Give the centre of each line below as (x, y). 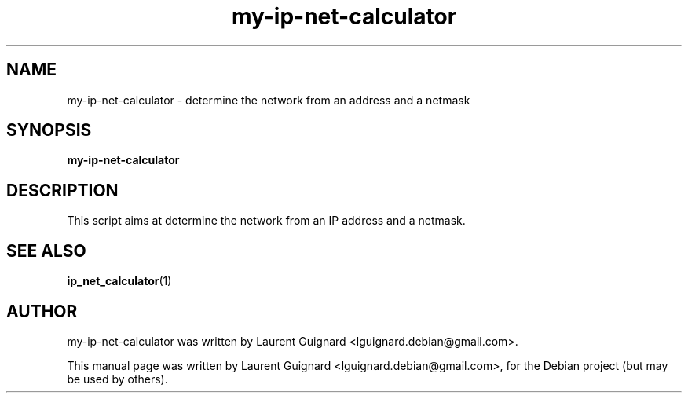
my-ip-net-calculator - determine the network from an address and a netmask (269, 100)
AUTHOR (42, 311)
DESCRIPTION (62, 190)
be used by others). (117, 379)
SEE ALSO (46, 251)
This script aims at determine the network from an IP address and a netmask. (266, 221)
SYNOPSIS (49, 130)
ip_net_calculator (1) (119, 281)
